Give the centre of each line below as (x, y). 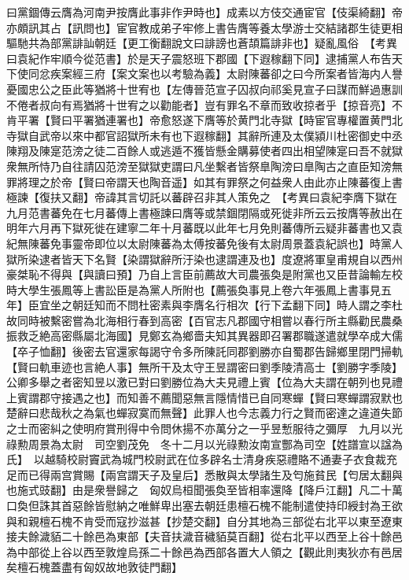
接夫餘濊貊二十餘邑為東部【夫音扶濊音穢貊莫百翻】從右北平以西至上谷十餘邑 (204, 536)
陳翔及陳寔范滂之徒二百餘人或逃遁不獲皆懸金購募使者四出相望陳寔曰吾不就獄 (204, 151)
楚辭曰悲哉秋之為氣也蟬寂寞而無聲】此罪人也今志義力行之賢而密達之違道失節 (204, 413)
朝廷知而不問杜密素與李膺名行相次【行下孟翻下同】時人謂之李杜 (237, 305)
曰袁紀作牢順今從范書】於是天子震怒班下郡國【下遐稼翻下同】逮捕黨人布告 (199, 58)
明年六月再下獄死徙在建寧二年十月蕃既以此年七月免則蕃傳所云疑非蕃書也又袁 (204, 228)
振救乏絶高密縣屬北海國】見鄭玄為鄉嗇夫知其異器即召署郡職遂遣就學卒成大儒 (204, 336)
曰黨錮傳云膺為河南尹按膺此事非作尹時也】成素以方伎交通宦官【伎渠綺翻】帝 (204, 12)
